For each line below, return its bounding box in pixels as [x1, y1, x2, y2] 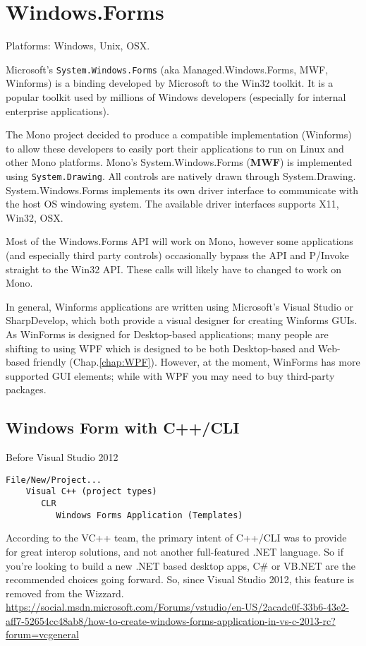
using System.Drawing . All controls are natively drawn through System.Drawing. [6, 168, 356, 183]
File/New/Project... [6, 474, 102, 485]
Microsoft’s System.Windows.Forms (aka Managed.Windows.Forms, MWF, [6, 61, 329, 76]
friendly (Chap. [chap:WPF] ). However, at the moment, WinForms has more [32, 354, 360, 369]
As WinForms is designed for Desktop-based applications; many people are [6, 326, 329, 341]
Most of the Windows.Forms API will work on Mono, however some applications [6, 234, 353, 249]
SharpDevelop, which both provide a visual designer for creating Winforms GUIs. [6, 313, 358, 328]
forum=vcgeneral [6, 627, 79, 642]
